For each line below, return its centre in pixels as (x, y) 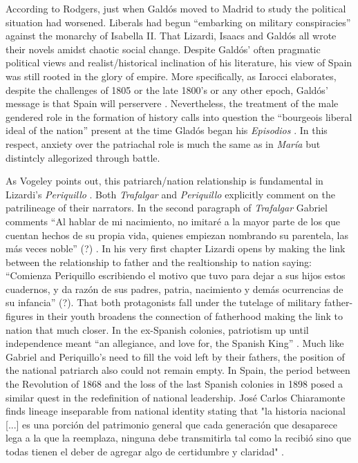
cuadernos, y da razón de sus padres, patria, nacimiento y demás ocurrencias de (175, 289)
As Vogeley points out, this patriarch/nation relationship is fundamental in (164, 181)
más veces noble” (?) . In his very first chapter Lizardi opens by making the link (176, 248)
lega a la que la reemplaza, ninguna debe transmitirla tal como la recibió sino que (179, 438)
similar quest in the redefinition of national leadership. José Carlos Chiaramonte (176, 397)
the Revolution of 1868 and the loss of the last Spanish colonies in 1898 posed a (174, 384)
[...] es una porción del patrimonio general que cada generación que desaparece (171, 424)
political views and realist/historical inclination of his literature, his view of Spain (179, 63)
